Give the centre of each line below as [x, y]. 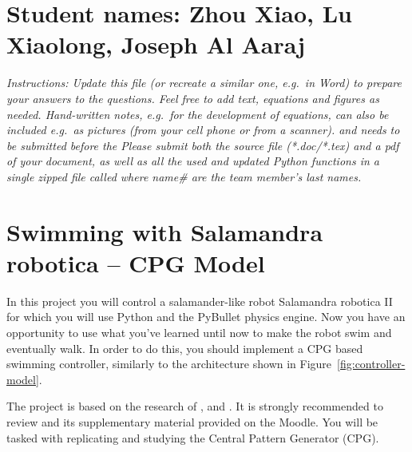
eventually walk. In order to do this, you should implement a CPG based [185, 348]
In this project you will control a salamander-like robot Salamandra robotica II [200, 301]
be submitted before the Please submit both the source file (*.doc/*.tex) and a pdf [203, 145]
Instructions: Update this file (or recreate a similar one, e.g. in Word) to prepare [204, 83]
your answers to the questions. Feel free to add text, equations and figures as [193, 98]
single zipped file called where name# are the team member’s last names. [184, 176]
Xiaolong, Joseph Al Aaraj [156, 44]
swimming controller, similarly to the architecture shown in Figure [169, 364]
